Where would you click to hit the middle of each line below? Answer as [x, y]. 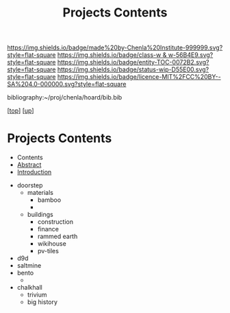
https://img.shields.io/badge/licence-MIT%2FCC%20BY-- [139, 77]
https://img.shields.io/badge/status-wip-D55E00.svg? [133, 69]
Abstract [29, 165]
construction [55, 222]
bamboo [49, 200]
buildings [40, 215]
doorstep [30, 185]
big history [42, 302]
